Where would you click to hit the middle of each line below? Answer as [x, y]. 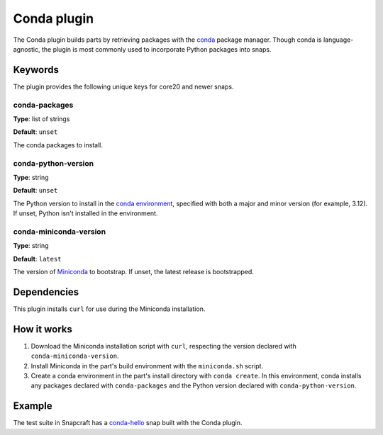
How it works [43, 329]
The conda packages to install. [58, 145]
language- [338, 40]
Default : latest [37, 259]
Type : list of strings [41, 119]
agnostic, [27, 49]
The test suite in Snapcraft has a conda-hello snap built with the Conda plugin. [128, 423]
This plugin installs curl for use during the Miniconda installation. [109, 309]
